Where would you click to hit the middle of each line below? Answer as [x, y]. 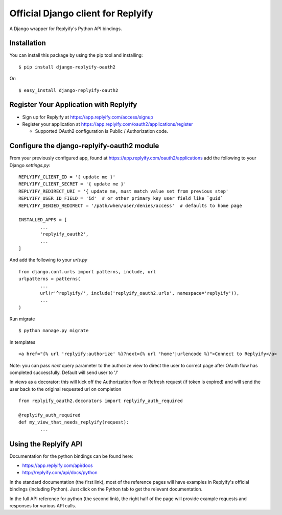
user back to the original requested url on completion [65, 389]
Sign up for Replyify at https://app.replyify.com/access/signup [88, 117]
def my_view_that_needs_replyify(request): [74, 422]
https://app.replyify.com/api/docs [57, 465]
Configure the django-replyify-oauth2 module [84, 146]
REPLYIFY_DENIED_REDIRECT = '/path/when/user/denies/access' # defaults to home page [130, 205]
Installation [28, 43]
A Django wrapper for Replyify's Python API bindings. [66, 29]
